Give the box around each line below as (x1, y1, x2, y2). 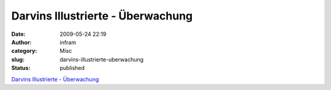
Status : (11, 64, 31, 72)
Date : (11, 30, 26, 38)
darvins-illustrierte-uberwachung (59, 55, 144, 63)
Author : (11, 38, 32, 46)
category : (11, 47, 37, 55)
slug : (11, 55, 25, 63)
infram (59, 38, 77, 46)
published (59, 64, 85, 72)
